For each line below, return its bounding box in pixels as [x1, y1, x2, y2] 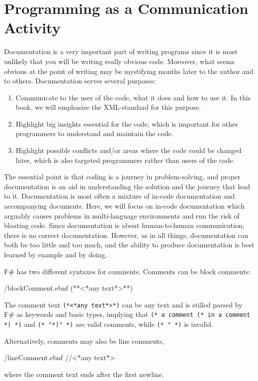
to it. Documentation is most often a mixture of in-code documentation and [4, 191, 235, 201]
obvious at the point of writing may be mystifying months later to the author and [4, 66, 254, 76]
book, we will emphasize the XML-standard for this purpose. [15, 102, 201, 112]
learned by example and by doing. [4, 249, 107, 259]
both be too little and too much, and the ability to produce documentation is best [4, 239, 255, 250]
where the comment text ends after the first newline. [4, 369, 164, 379]
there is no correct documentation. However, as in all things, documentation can [4, 229, 249, 240]
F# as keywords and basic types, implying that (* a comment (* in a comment [4, 309, 251, 319]
